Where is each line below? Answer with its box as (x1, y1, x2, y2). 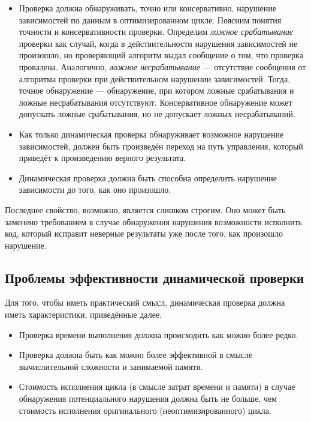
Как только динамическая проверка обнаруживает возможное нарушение (19, 127, 284, 140)
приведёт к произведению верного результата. (19, 151, 186, 164)
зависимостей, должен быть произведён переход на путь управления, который (19, 139, 303, 152)
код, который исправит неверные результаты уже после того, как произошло (5, 227, 283, 240)
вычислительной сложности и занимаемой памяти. (19, 360, 203, 372)
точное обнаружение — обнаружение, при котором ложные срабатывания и (19, 84, 294, 97)
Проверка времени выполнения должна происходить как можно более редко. (19, 328, 298, 341)
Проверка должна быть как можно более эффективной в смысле (19, 348, 253, 361)
